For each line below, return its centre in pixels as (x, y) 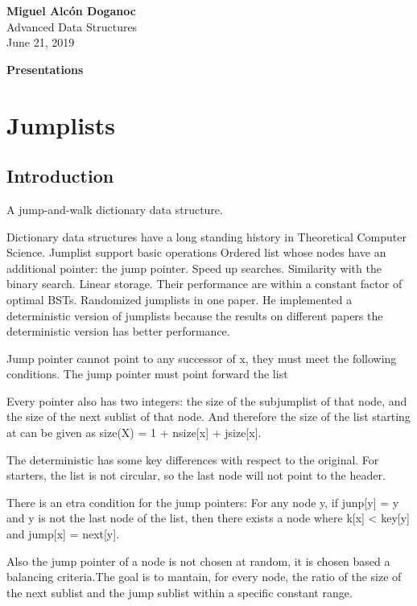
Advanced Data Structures (72, 26)
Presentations (45, 69)
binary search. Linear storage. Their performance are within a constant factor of (204, 284)
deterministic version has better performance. (118, 331)
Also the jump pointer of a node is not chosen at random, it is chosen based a (198, 561)
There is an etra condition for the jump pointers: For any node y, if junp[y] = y (203, 502)
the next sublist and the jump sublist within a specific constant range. (180, 592)
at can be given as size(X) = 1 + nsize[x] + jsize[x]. (134, 433)
